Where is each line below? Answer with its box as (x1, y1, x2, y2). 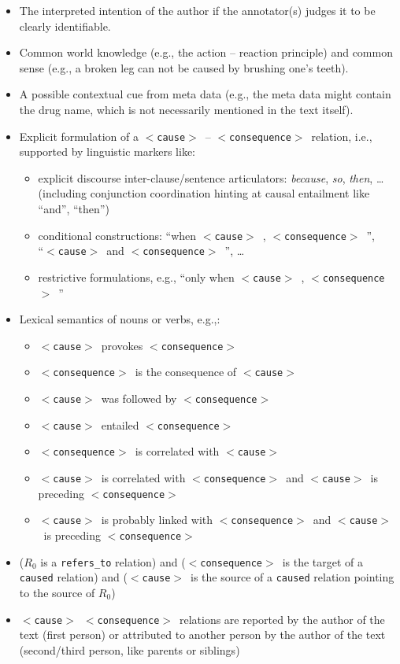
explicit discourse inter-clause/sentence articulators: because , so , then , (38, 169, 373, 186)
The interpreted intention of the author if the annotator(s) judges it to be (19, 2, 376, 18)
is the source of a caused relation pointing (191, 569, 394, 585)
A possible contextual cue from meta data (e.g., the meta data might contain (19, 86, 391, 102)
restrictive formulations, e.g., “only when (38, 268, 235, 285)
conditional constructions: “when (38, 227, 197, 243)
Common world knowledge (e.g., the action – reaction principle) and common (19, 44, 393, 61)
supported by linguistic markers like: (19, 143, 195, 160)
